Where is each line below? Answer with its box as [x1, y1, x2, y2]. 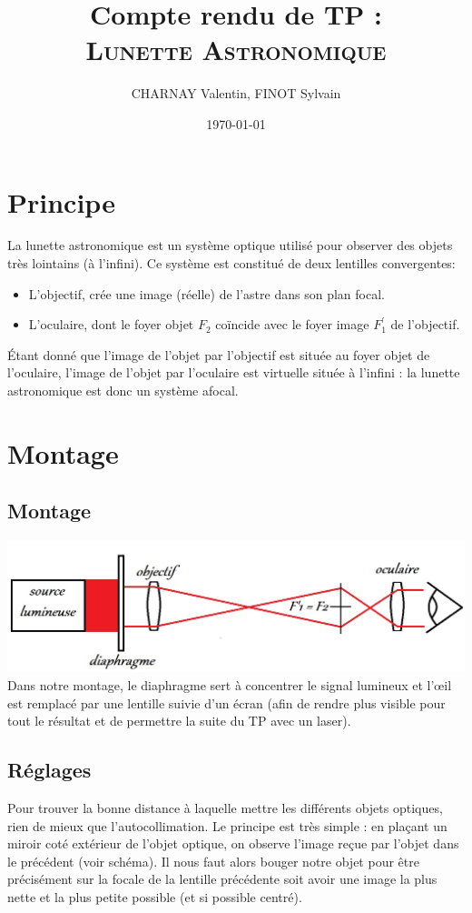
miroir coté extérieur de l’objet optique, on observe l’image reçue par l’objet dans [7, 834, 459, 853]
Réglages [7, 756, 92, 784]
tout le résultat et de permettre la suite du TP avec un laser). [7, 711, 351, 730]
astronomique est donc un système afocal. [7, 381, 239, 399]
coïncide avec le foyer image [215, 315, 369, 334]
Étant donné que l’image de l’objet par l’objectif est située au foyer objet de [7, 345, 430, 364]
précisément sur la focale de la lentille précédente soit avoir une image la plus [7, 869, 438, 888]
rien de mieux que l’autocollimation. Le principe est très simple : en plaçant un [7, 816, 447, 835]
